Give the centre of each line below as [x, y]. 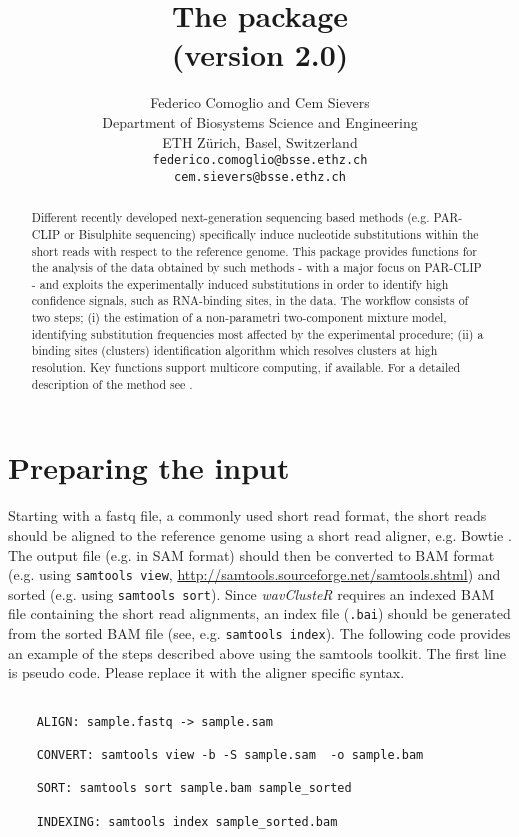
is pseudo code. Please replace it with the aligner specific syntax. [206, 672]
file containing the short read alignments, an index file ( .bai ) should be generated [259, 613]
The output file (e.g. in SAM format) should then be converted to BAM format [251, 554]
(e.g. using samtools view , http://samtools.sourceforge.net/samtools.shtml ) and [254, 574]
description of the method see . [112, 383]
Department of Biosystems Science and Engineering [260, 121]
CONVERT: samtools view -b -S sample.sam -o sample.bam [230, 754]
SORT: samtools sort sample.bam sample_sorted [194, 788]
